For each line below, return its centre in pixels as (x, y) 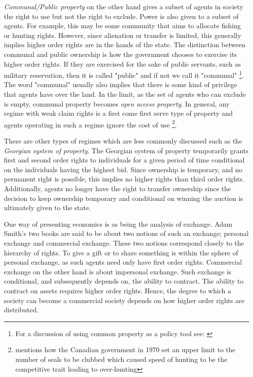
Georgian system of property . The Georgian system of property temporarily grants (126, 150)
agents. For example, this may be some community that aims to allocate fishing (123, 26)
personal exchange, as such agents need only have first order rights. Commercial (123, 262)
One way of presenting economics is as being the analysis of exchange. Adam (118, 224)
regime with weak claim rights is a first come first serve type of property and (118, 113)
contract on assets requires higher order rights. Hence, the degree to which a (117, 290)
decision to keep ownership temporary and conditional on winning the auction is (124, 198)
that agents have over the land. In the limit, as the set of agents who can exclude (125, 94)
